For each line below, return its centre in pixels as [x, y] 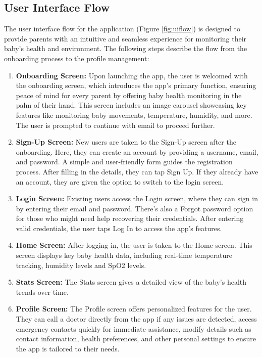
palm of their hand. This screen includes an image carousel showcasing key [131, 105]
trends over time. [42, 292]
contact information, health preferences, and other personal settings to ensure [136, 339]
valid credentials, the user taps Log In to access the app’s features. [119, 228]
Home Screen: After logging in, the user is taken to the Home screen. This [134, 245]
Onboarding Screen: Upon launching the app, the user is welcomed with [132, 75]
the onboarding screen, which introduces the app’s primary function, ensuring [136, 85]
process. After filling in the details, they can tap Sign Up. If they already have [137, 171]
